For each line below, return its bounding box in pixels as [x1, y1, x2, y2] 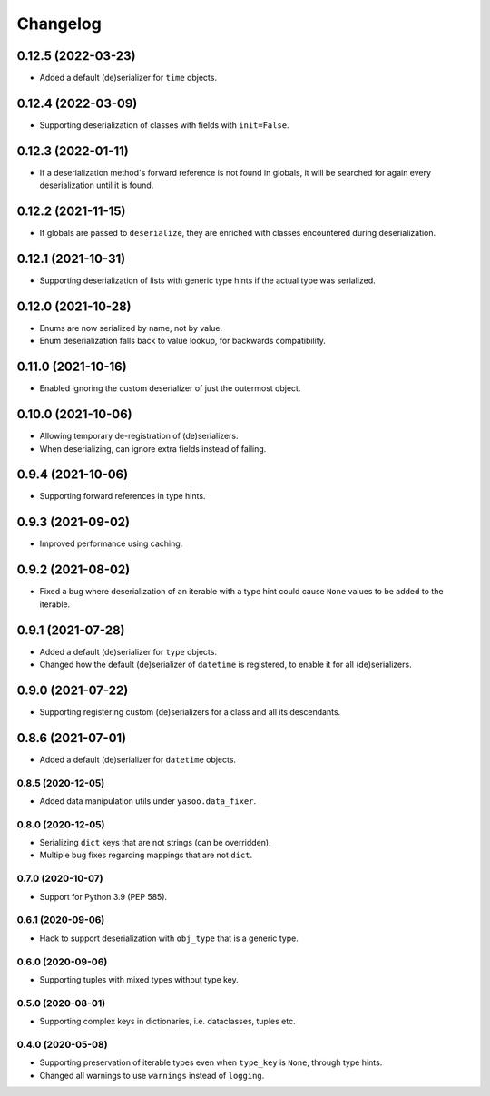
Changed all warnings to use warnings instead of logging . [39, 1070, 265, 1081]
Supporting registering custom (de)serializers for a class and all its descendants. [39, 706, 341, 717]
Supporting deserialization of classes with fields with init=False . [39, 119, 289, 131]
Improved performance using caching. [39, 538, 183, 549]
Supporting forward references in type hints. [39, 491, 206, 502]
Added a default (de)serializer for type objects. [39, 646, 218, 657]
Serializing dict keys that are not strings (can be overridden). [39, 837, 271, 848]
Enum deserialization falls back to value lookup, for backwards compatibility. [39, 336, 327, 347]
